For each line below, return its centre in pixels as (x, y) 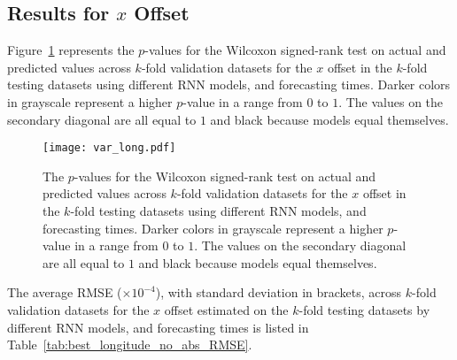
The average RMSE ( (65, 292)
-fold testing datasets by (364, 309)
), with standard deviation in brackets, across (279, 292)
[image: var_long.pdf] (109, 148)
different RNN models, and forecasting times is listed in (158, 327)
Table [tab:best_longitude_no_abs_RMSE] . (130, 345)
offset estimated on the (226, 309)
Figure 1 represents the (71, 50)
